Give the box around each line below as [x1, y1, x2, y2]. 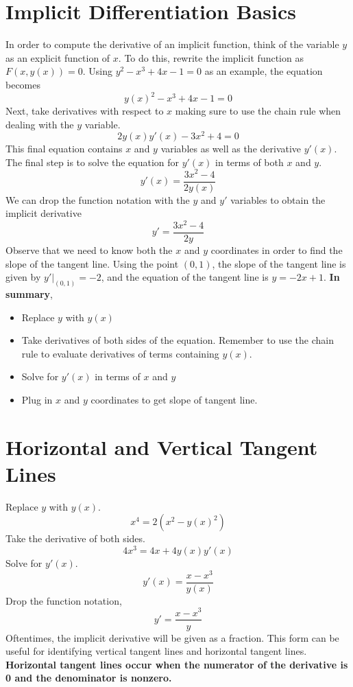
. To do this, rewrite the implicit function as [118, 50, 304, 65]
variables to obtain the [230, 192, 326, 207]
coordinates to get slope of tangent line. [90, 392, 258, 406]
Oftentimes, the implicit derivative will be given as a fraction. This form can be [5, 630, 339, 644]
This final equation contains [5, 141, 123, 156]
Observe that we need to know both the [5, 242, 173, 257]
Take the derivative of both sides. [5, 531, 145, 546]
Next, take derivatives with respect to [5, 104, 164, 117]
